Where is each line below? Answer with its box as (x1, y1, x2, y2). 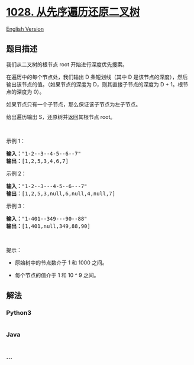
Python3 (6, 309, 31, 317)
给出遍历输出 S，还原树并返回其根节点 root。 (6, 113, 116, 120)
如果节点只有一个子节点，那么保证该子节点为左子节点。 (6, 101, 141, 108)
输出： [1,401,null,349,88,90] (6, 222, 90, 230)
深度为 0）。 (16, 88, 45, 95)
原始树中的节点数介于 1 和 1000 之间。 (14, 259, 108, 266)
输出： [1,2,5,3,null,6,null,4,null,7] (6, 190, 115, 197)
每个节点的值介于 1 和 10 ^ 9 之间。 (14, 272, 99, 279)
